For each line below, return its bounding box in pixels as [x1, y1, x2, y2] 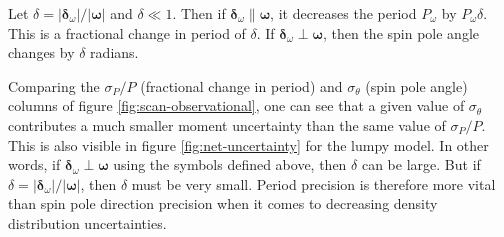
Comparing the [8, 75, 100, 96]
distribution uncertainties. [8, 212, 167, 233]
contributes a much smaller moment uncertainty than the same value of [8, 114, 446, 135]
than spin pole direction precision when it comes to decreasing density [8, 193, 438, 214]
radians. [90, 42, 139, 63]
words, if [8, 154, 61, 175]
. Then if [172, 3, 226, 23]
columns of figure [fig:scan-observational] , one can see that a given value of [8, 95, 465, 116]
